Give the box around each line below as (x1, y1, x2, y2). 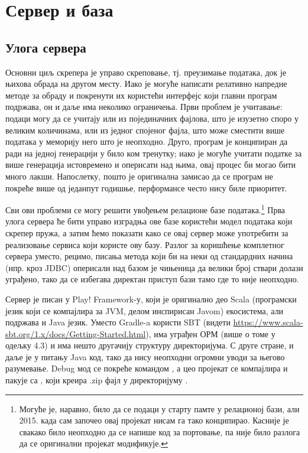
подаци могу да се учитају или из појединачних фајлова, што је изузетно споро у (5, 112, 299, 124)
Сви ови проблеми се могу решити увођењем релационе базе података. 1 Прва (5, 202, 286, 216)
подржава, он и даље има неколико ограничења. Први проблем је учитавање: (5, 100, 283, 113)
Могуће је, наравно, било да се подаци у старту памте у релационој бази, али (19, 402, 300, 415)
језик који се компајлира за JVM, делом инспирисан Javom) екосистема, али (5, 304, 284, 317)
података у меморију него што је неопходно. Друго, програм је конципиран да (5, 135, 288, 148)
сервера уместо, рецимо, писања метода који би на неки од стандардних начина (5, 250, 293, 262)
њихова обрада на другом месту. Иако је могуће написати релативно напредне (5, 77, 287, 90)
